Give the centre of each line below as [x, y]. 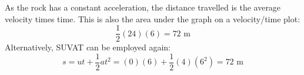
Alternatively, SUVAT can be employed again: [88, 47]
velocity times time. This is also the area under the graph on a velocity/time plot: [153, 18]
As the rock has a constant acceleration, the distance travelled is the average [143, 7]
